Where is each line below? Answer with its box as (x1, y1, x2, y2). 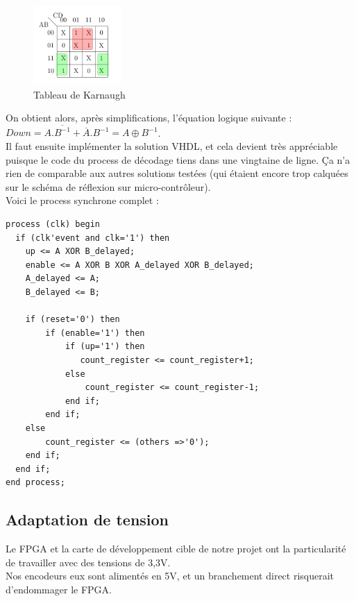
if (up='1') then (65, 341, 145, 352)
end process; (6, 477, 65, 488)
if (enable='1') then (45, 328, 145, 338)
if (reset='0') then (25, 314, 120, 325)
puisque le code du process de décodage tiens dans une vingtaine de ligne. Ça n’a (6, 152, 350, 167)
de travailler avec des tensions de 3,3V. (6, 555, 171, 569)
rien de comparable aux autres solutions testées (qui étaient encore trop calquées (6, 166, 348, 180)
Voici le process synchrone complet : (6, 193, 159, 208)
